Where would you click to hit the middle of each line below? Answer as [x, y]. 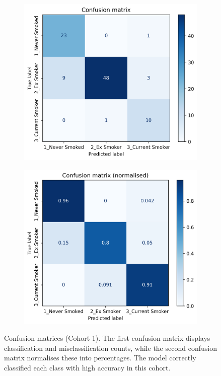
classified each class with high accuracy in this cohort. [87, 368]
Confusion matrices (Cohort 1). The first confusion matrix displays [107, 338]
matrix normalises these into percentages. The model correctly [100, 358]
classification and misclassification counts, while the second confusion [111, 348]
